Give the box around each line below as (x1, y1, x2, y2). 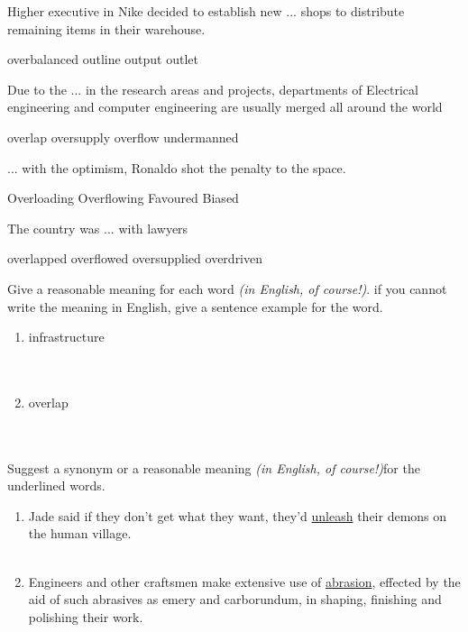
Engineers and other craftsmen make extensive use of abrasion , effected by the (28, 572, 461, 591)
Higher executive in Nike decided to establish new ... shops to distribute (7, 2, 405, 20)
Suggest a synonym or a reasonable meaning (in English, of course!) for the (7, 458, 420, 477)
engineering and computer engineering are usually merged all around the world (7, 97, 443, 116)
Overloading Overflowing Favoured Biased (7, 188, 239, 207)
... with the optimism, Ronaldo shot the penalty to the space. (7, 158, 346, 177)
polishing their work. (28, 607, 143, 626)
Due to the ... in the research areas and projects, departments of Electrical (7, 79, 418, 98)
